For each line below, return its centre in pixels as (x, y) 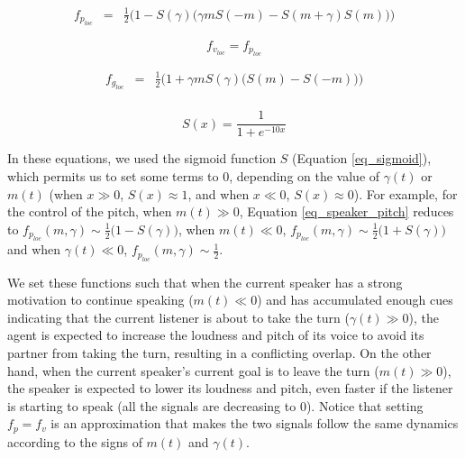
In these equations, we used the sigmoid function (142, 158)
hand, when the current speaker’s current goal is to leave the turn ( (193, 370)
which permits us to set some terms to (113, 176)
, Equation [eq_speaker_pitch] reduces (346, 211)
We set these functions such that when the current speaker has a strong (205, 282)
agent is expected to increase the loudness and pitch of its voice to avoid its (216, 335)
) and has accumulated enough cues (355, 300)
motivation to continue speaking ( (100, 300)
